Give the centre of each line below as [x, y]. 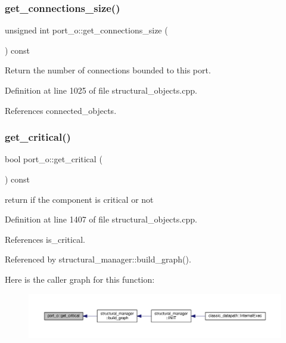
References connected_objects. [61, 110]
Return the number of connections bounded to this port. [108, 70]
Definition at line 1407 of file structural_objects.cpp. [101, 219]
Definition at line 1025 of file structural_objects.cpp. [101, 90]
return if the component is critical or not [79, 199]
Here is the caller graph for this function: [80, 279]
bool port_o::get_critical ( [54, 159]
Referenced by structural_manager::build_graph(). [98, 259]
